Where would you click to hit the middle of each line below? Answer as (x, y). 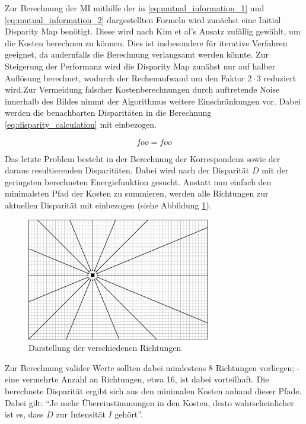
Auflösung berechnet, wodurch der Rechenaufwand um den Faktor (125, 77)
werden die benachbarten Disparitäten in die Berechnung (108, 113)
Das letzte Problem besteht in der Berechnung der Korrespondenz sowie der (143, 158)
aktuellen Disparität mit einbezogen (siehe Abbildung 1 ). (108, 205)
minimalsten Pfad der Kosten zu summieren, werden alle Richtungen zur (137, 193)
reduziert (280, 77)
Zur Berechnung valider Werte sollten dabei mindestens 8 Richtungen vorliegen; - (152, 367)
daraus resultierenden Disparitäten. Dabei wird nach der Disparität (127, 170)
